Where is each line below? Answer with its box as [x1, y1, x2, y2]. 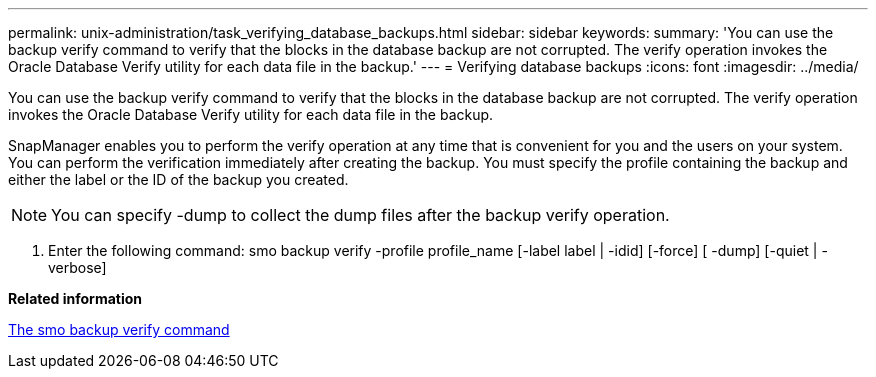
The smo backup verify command [8, 321, 230, 338]
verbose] [48, 259, 107, 276]
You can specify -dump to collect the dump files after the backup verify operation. [51, 205, 670, 225]
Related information [8, 290, 143, 307]
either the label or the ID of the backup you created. [8, 171, 349, 188]
